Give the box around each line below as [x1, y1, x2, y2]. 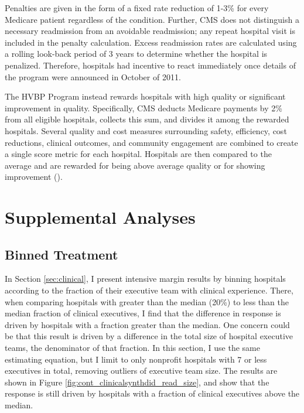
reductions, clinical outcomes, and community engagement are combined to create [5, 136, 298, 148]
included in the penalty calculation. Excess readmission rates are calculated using [5, 36, 297, 48]
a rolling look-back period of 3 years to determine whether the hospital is [5, 47, 268, 60]
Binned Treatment [5, 245, 118, 263]
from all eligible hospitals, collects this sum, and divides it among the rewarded [5, 113, 289, 125]
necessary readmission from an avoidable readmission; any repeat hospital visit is [5, 25, 295, 37]
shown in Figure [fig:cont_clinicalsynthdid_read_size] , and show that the [5, 376, 269, 388]
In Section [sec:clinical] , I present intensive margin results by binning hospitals [5, 272, 286, 285]
